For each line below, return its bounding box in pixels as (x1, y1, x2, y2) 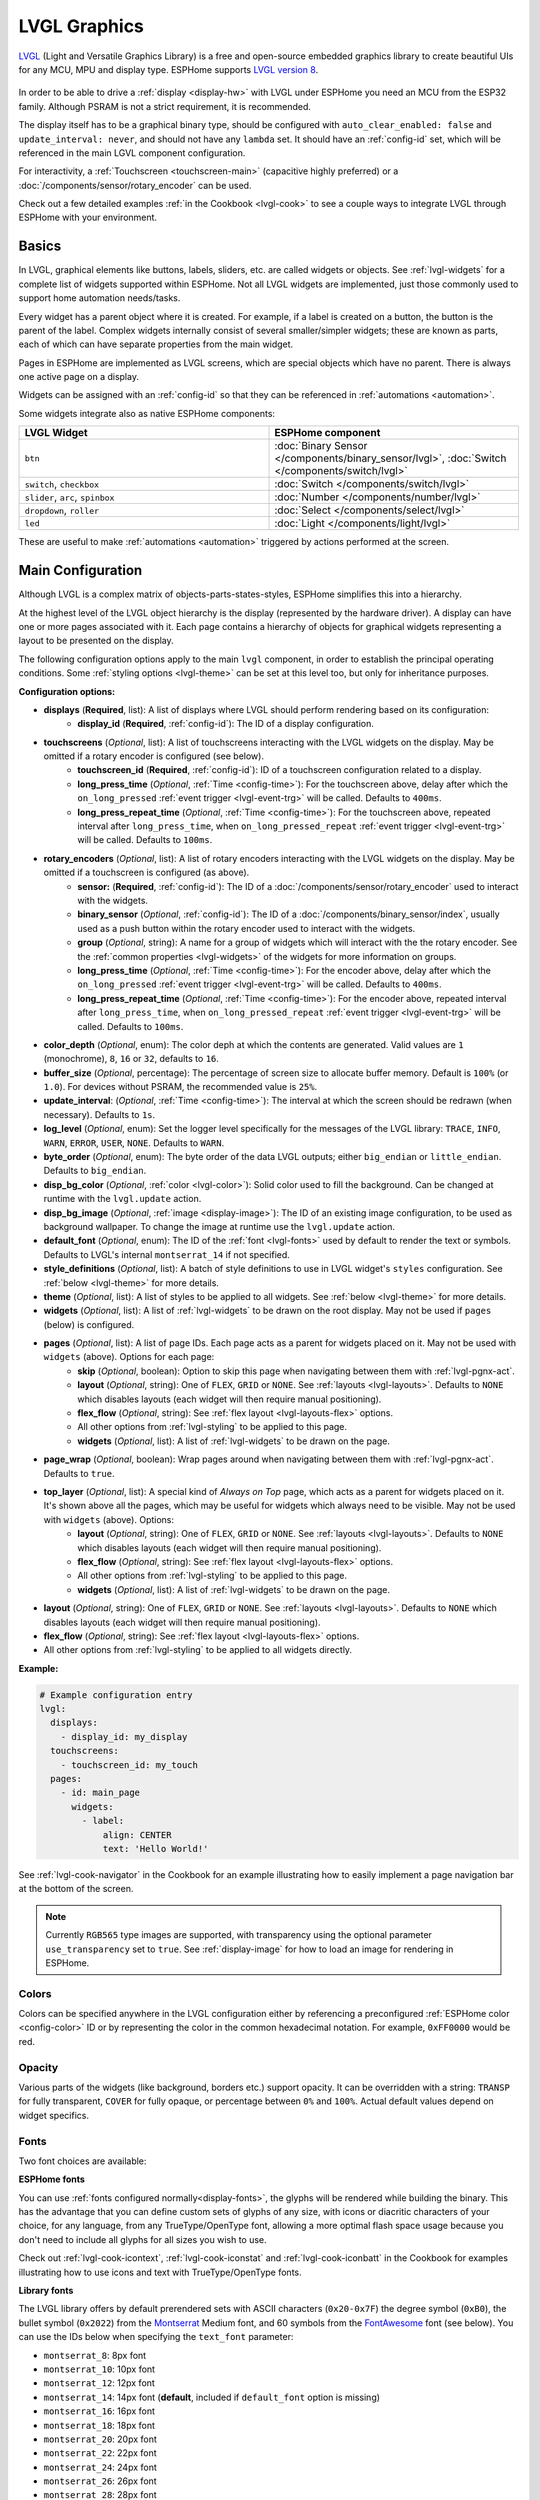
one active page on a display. (18, 371, 140, 383)
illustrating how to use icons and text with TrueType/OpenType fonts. (18, 2266, 302, 2278)
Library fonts (18, 2285, 74, 2297)
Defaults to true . (43, 1467, 115, 1479)
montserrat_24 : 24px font (43, 2461, 157, 2473)
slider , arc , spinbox (24, 490, 115, 504)
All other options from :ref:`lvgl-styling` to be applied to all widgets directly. (43, 1644, 353, 1656)
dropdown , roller (24, 503, 100, 517)
